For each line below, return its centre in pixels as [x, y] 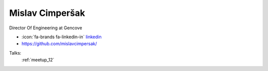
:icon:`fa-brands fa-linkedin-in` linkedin [62, 37]
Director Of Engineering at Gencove [46, 28]
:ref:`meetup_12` [38, 60]
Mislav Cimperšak [47, 13]
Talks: [15, 53]
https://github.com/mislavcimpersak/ [59, 44]
